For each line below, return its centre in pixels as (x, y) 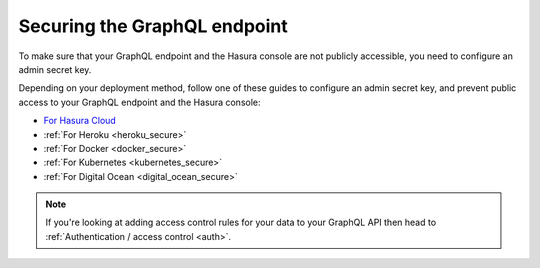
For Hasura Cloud (80, 121)
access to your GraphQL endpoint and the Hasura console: (139, 102)
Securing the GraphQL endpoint (153, 26)
